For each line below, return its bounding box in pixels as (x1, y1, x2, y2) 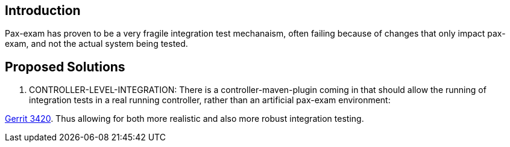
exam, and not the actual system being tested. (5, 38, 188, 49)
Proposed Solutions (5, 59, 125, 74)
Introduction (5, 3, 81, 18)
